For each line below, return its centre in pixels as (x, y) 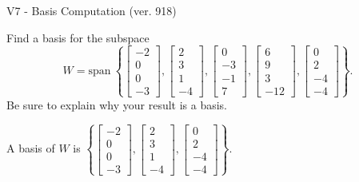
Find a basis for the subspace (78, 37)
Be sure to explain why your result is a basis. (117, 104)
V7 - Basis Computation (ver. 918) (92, 10)
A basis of (31, 148)
